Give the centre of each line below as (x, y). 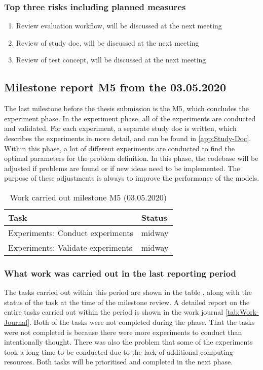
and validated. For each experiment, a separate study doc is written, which (120, 128)
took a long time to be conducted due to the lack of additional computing (119, 351)
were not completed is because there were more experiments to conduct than (123, 332)
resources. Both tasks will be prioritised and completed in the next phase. (119, 362)
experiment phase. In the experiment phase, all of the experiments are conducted (130, 118)
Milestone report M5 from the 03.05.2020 (115, 87)
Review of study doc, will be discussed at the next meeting (107, 42)
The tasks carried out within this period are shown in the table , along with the (128, 292)
